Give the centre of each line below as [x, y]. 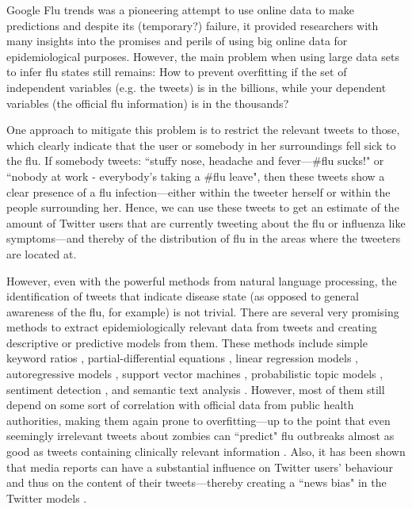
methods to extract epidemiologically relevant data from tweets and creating [192, 327]
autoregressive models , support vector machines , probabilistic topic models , [195, 374]
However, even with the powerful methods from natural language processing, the [202, 280]
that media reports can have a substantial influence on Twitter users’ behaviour [200, 467]
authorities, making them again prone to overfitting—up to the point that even [198, 420]
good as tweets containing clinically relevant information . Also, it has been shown [206, 452]
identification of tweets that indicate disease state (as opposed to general [183, 296]
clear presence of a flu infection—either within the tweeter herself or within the [198, 191]
